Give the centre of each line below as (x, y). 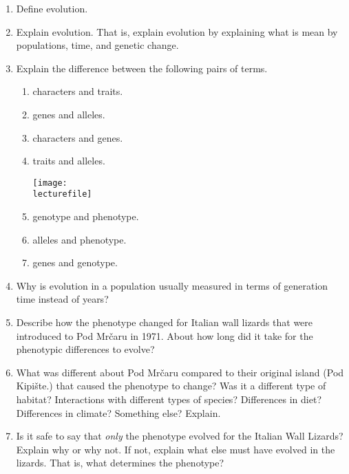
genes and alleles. (69, 114)
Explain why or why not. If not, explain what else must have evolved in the (176, 449)
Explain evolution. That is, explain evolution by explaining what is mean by (177, 31)
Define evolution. (52, 8)
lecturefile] (62, 194)
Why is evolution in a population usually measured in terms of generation (172, 285)
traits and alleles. (69, 161)
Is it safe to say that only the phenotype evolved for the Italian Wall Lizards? (180, 436)
